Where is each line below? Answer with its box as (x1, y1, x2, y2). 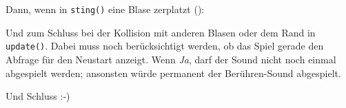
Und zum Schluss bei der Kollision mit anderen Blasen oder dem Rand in (6, 25, 316, 39)
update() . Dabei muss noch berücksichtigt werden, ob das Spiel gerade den (6, 39, 324, 53)
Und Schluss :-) (6, 89, 70, 103)
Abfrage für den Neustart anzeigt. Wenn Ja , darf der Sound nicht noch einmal (6, 52, 336, 66)
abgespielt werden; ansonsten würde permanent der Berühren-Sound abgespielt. (6, 65, 341, 80)
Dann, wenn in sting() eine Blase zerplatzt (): (6, 2, 205, 16)
